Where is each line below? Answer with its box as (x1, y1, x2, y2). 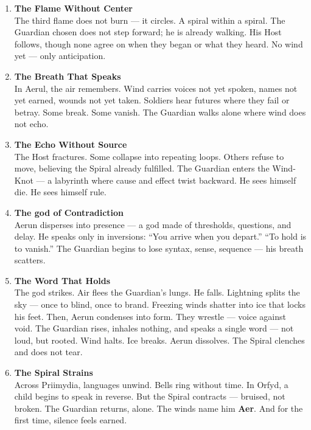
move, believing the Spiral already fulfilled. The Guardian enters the (14, 162, 270, 175)
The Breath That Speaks (14, 69, 121, 82)
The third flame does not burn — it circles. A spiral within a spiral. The (14, 13, 285, 26)
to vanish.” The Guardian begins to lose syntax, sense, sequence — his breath (14, 241, 304, 254)
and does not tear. (14, 345, 83, 358)
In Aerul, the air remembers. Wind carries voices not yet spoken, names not (14, 81, 298, 94)
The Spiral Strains (14, 366, 93, 379)
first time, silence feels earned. (14, 414, 127, 426)
